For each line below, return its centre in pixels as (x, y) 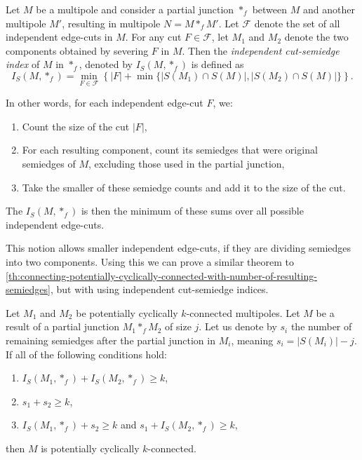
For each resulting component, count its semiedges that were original (170, 150)
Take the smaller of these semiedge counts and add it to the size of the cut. (184, 187)
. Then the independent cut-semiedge (261, 50)
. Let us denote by (238, 326)
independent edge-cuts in (59, 37)
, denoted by (106, 64)
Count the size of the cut (76, 126)
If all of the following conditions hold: (86, 354)
